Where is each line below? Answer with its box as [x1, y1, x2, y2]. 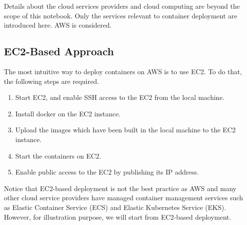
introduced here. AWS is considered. [4, 20, 112, 30]
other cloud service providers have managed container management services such [4, 193, 243, 203]
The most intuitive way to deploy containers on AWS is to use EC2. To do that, [4, 66, 242, 76]
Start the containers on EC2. [15, 150, 101, 161]
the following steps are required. [4, 76, 99, 86]
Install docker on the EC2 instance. [15, 108, 121, 118]
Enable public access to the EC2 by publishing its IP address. [15, 167, 199, 177]
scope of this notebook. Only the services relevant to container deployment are [4, 10, 237, 20]
